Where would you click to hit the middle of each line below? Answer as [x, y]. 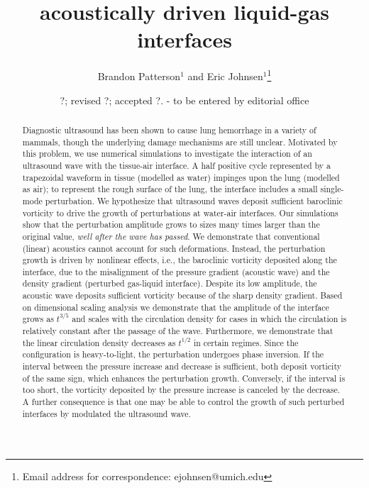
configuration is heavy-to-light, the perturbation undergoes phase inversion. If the [173, 354]
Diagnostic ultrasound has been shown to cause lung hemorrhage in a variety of [169, 129]
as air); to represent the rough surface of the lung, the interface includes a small [170, 189]
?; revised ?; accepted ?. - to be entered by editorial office [184, 100]
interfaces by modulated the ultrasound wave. [106, 413]
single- [332, 189]
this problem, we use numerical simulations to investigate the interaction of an [167, 154]
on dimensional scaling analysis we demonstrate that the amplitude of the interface [176, 307]
